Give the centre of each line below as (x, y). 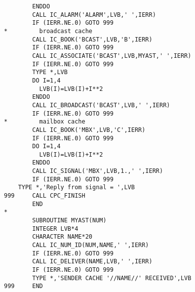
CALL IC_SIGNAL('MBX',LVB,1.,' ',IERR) (98, 171)
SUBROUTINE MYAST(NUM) (69, 221)
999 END (23, 286)
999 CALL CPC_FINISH (45, 196)
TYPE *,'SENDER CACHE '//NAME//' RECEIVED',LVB (112, 278)
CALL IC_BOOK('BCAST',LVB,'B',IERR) (92, 39)
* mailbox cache (45, 122)
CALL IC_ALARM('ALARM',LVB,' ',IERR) (94, 15)
